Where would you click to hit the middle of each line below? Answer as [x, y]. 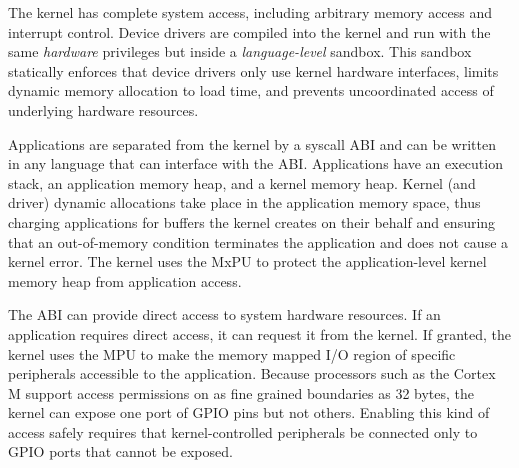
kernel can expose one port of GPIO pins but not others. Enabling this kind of [249, 412]
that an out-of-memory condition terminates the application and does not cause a [258, 241]
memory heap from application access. [125, 280]
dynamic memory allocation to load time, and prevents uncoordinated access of [251, 90]
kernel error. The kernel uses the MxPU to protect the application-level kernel [247, 261]
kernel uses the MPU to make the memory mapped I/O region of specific [232, 353]
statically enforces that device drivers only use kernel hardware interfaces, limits [253, 70]
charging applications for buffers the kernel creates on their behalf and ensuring [252, 221]
